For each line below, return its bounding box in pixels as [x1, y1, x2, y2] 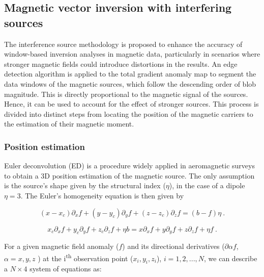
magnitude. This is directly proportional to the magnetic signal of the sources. [4, 88, 248, 99]
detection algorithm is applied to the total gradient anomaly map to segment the [4, 68, 256, 79]
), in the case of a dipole [169, 180, 245, 191]
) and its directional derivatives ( [122, 241, 225, 251]
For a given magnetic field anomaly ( [4, 241, 119, 251]
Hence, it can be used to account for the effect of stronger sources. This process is [4, 98, 259, 109]
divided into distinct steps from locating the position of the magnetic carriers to [4, 108, 253, 119]
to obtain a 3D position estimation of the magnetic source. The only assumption [4, 170, 255, 181]
